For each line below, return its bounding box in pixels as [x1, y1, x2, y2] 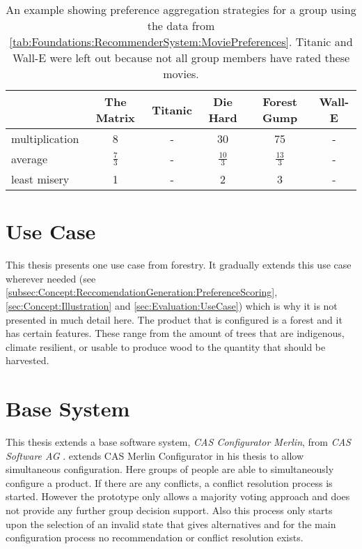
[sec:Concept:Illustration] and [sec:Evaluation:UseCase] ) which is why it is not [6, 298, 338, 313]
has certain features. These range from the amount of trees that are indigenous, [6, 326, 345, 340]
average [11, 151, 48, 167]
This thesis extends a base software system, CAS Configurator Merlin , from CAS [6, 435, 351, 449]
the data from [147, 17, 215, 33]
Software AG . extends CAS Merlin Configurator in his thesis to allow [6, 448, 304, 462]
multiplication [11, 130, 79, 146]
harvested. [6, 353, 49, 368]
